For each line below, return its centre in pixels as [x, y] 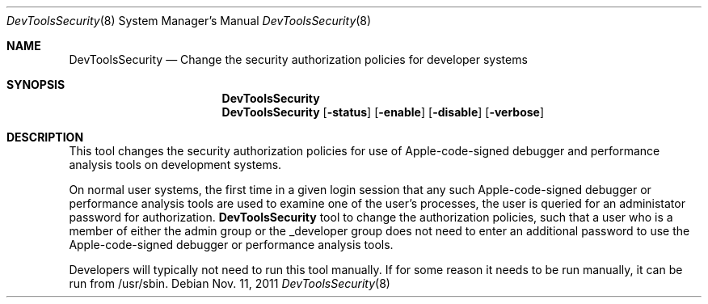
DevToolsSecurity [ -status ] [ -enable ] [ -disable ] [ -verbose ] [383, 112]
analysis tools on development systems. [175, 165]
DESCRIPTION [45, 137]
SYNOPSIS [36, 84]
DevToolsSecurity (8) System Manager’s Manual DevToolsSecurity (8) [189, 21]
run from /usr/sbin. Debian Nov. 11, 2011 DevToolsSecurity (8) [230, 283]
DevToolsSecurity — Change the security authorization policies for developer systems [298, 59]
